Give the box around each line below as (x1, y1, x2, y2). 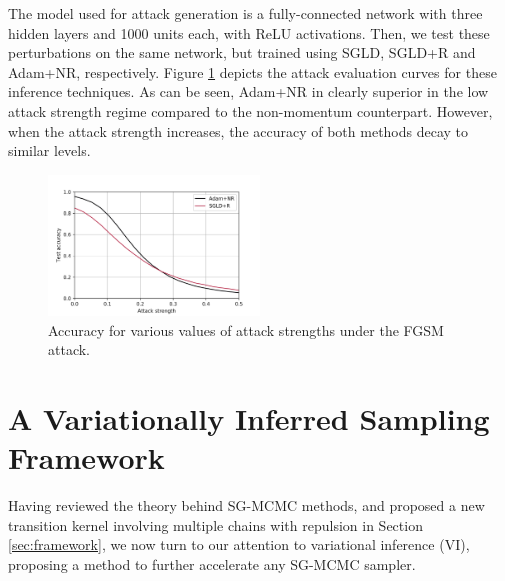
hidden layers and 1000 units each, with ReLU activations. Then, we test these (8, 22, 490, 43)
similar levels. (8, 140, 91, 161)
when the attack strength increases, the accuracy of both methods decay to (8, 120, 469, 141)
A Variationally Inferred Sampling (8, 397, 490, 438)
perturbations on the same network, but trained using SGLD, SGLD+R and (8, 42, 476, 63)
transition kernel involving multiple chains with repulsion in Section (8, 514, 423, 535)
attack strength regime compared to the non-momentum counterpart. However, (8, 100, 493, 121)
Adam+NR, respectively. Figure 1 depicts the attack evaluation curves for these (8, 61, 497, 82)
